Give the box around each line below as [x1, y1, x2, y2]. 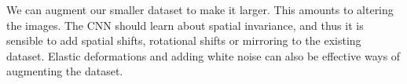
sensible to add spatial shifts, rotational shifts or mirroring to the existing [6, 32, 361, 49]
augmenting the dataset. [6, 63, 123, 79]
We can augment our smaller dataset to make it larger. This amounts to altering [6, 2, 394, 17]
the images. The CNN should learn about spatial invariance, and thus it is [6, 16, 364, 33]
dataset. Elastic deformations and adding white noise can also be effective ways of [6, 47, 401, 64]
